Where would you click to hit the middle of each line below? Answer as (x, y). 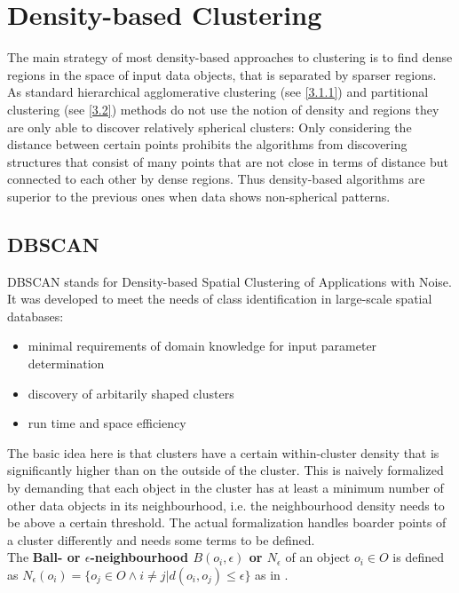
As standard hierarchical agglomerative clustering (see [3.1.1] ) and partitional (218, 92)
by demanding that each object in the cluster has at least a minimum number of (226, 488)
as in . (272, 574)
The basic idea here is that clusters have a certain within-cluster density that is (223, 452)
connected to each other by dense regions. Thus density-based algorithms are (216, 179)
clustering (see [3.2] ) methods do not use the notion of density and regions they (223, 109)
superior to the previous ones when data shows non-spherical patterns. (199, 196)
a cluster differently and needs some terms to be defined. (161, 539)
